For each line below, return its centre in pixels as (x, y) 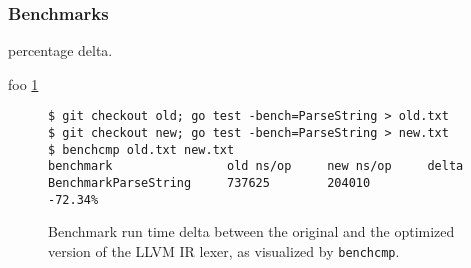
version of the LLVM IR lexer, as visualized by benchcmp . (224, 250)
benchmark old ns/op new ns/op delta (256, 166)
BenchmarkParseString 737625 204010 (209, 183)
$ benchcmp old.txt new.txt (141, 149)
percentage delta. (60, 50)
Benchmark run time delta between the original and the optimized (251, 231)
